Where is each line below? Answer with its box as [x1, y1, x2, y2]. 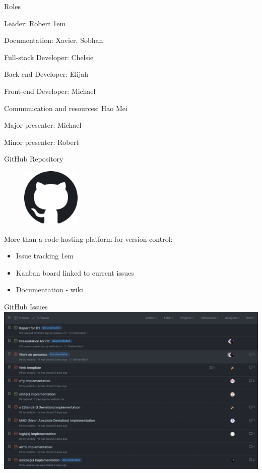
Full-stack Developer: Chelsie [4, 51, 94, 62]
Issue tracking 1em [16, 250, 74, 261]
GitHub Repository [4, 153, 63, 164]
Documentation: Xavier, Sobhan [4, 35, 103, 45]
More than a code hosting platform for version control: [4, 233, 173, 244]
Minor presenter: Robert [4, 136, 79, 147]
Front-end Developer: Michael [4, 85, 96, 96]
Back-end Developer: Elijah [4, 69, 89, 79]
